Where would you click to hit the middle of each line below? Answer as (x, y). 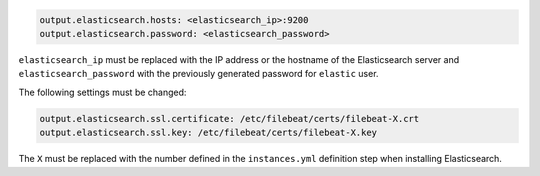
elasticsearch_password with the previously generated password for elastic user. (198, 74)
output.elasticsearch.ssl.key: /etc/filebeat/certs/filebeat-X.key (208, 133)
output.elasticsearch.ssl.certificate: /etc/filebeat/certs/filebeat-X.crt (229, 118)
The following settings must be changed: (102, 92)
